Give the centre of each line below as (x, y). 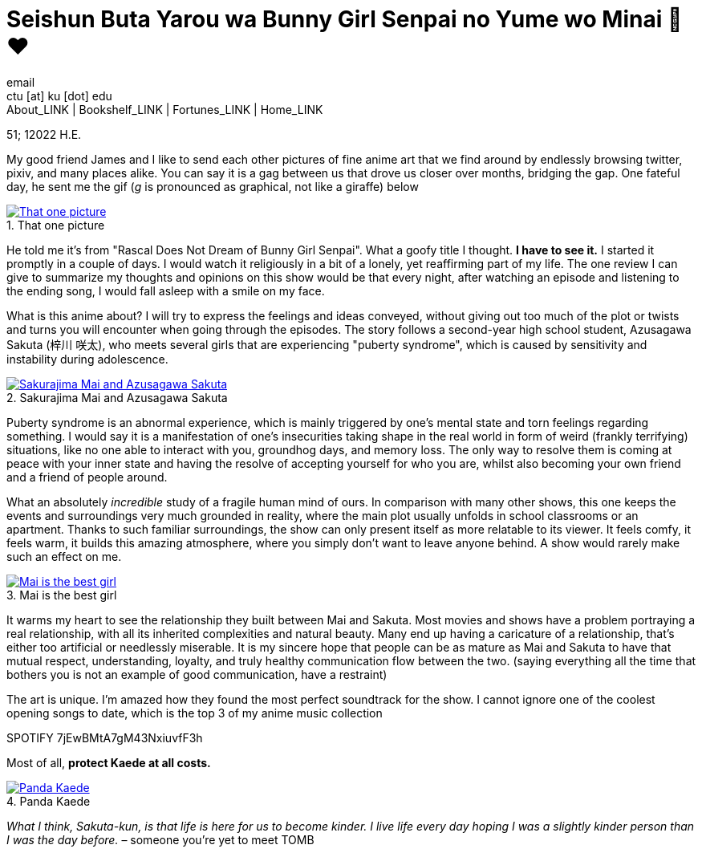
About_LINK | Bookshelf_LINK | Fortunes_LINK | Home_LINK (165, 109)
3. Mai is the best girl (62, 595)
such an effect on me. (64, 556)
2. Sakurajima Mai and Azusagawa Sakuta (117, 397)
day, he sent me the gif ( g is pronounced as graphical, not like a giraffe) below (213, 186)
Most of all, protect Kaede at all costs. (109, 762)
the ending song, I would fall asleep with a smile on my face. (166, 290)
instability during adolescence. (87, 359)
